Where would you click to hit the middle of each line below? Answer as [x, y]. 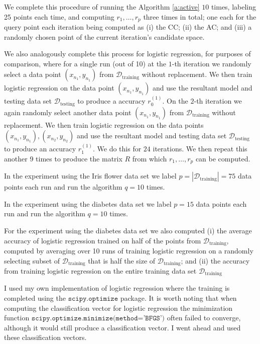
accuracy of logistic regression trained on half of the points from [103, 240]
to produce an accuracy [40, 149]
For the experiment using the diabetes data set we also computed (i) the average [128, 230]
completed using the [35, 298]
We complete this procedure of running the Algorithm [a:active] [102, 7]
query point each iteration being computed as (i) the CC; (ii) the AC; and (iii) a [128, 27]
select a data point [33, 74]
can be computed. [223, 158]
